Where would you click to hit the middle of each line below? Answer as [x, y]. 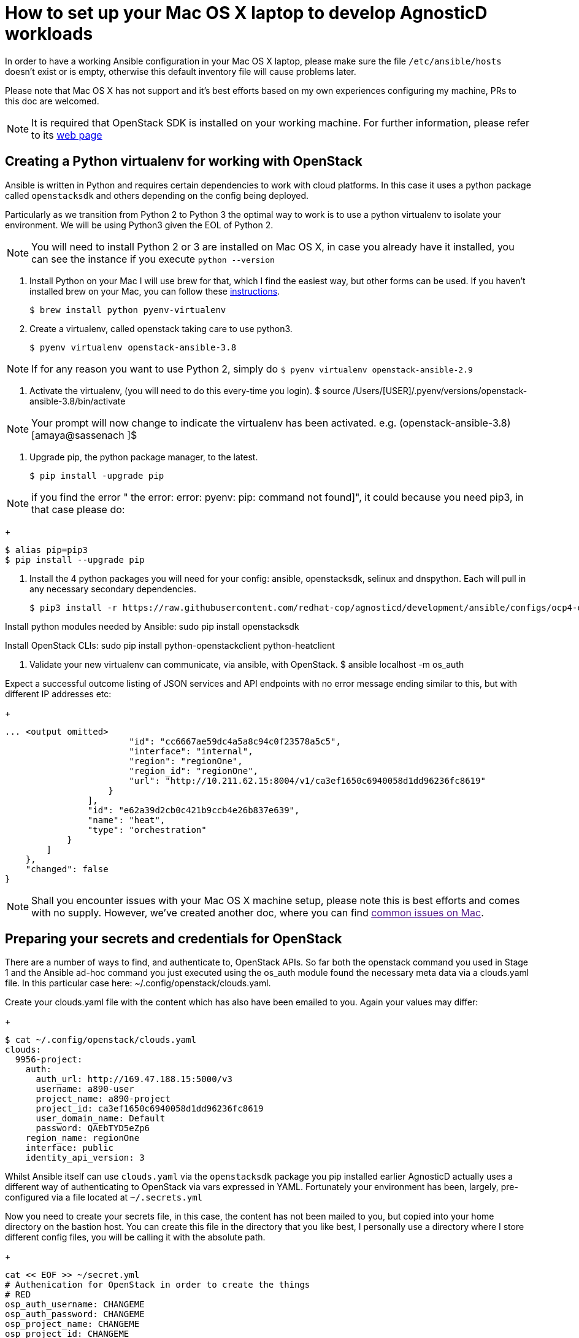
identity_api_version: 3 [85, 1158]
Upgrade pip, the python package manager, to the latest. [144, 457]
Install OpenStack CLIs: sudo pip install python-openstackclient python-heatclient [170, 645]
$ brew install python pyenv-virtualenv [128, 310]
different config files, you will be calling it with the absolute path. [135, 1237]
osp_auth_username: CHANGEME [75, 1305]
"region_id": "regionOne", [194, 771]
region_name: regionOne [82, 1138]
